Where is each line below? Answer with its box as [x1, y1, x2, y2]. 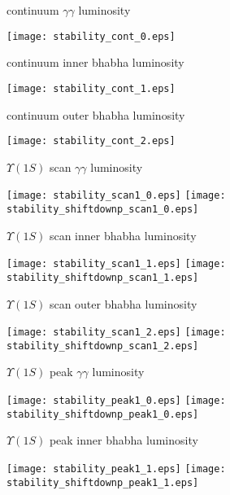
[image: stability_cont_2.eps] [7, 135, 176, 147]
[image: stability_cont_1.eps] [7, 82, 176, 94]
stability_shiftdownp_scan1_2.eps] [7, 339, 199, 352]
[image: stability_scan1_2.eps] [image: [7, 326, 226, 339]
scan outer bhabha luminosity [49, 295, 197, 312]
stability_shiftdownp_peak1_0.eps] [7, 408, 199, 420]
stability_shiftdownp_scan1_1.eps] [7, 271, 199, 283]
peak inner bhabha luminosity [49, 431, 198, 449]
